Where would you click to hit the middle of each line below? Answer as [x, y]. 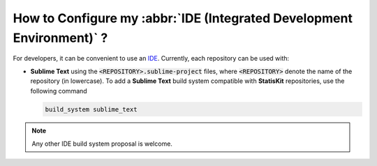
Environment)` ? [60, 38]
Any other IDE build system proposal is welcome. [102, 144]
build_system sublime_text [91, 109]
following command [59, 91]
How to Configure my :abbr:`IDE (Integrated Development [183, 18]
